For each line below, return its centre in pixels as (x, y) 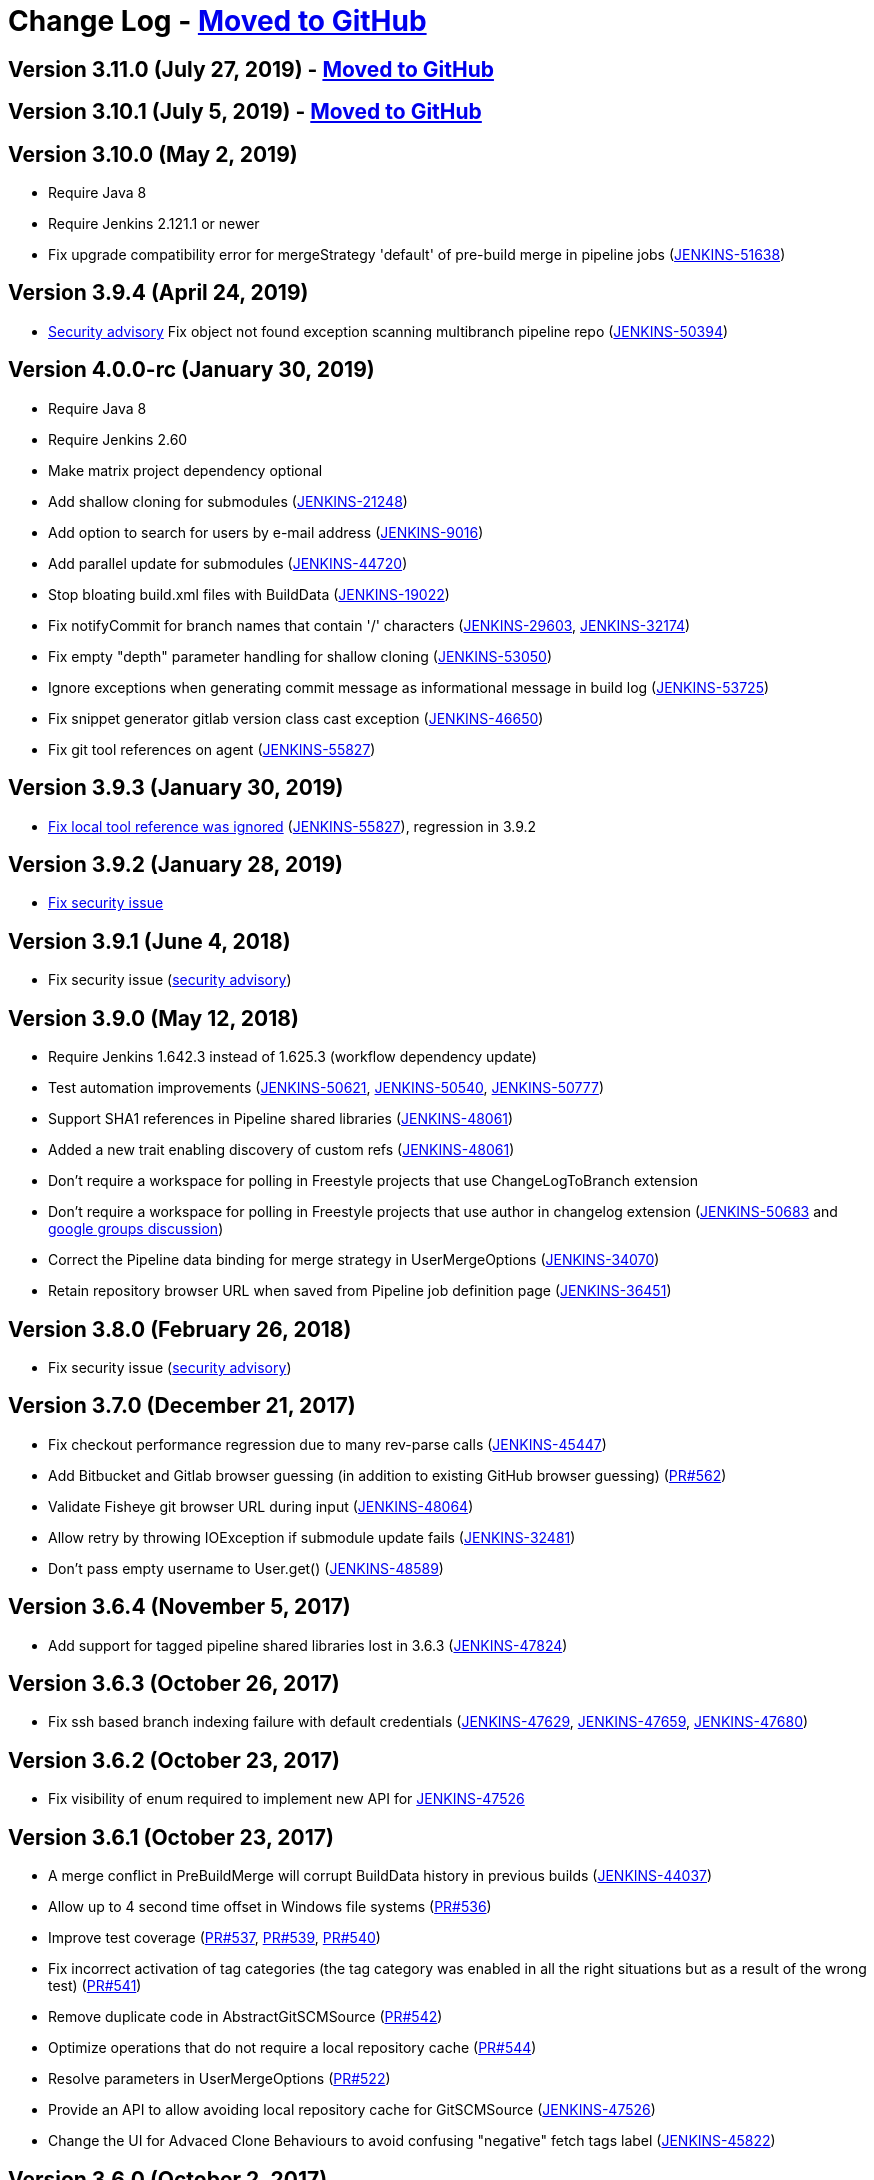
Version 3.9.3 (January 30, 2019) (176, 788)
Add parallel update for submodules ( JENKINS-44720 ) (228, 563)
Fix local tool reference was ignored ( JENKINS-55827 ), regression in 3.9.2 (292, 826)
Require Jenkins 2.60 (118, 439)
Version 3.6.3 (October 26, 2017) (174, 1684)
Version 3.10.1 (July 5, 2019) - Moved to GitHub (245, 112)
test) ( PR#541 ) (95, 1986)
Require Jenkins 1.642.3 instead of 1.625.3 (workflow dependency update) (292, 1057)
